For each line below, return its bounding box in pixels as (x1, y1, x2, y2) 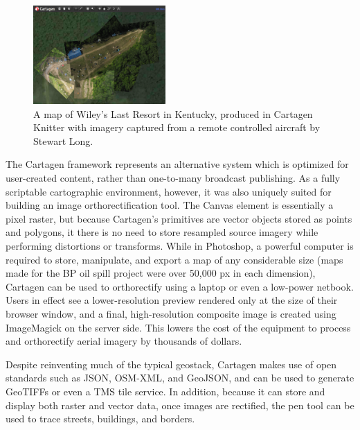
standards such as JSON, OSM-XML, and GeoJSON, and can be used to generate (6, 370, 354, 385)
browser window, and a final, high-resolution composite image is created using (6, 307, 336, 321)
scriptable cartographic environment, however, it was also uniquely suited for (6, 184, 332, 198)
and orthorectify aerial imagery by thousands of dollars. (6, 334, 242, 348)
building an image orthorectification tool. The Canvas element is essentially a (6, 198, 334, 212)
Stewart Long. (33, 133, 93, 148)
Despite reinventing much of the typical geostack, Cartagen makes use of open (6, 356, 337, 371)
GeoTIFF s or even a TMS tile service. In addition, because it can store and (6, 384, 325, 398)
